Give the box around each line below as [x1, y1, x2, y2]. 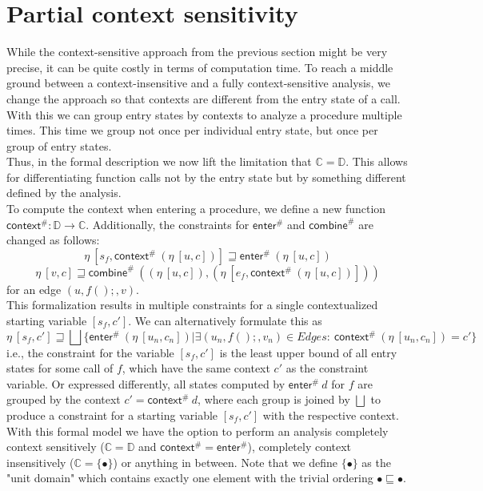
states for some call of [6, 360, 114, 376]
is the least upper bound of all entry [219, 344, 397, 360]
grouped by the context [6, 391, 121, 408]
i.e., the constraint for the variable [6, 344, 174, 360]
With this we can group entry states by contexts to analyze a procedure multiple [6, 106, 402, 123]
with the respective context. [262, 407, 399, 423]
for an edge [6, 280, 62, 297]
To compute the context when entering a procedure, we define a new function [6, 200, 386, 217]
